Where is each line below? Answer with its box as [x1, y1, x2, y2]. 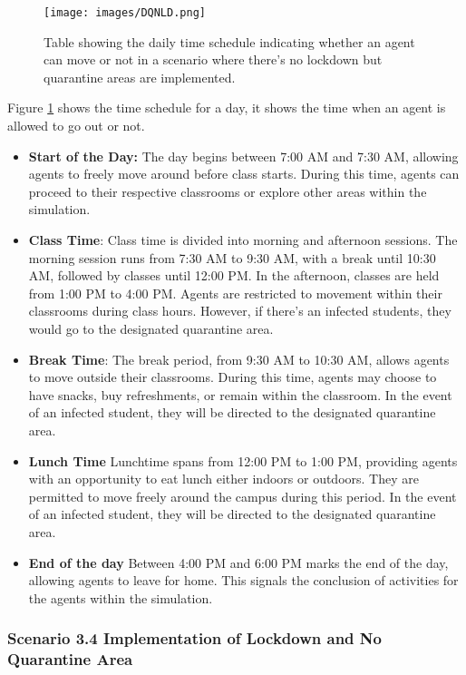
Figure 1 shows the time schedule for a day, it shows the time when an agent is [7, 98, 446, 117]
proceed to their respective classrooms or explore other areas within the [28, 181, 427, 201]
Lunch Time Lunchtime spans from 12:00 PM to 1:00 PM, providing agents [28, 451, 458, 470]
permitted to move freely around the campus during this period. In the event [28, 486, 457, 505]
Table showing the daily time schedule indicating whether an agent [44, 32, 415, 51]
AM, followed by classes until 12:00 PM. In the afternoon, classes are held [28, 266, 440, 285]
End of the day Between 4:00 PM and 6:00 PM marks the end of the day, [28, 553, 449, 572]
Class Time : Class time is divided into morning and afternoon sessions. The [28, 230, 458, 249]
